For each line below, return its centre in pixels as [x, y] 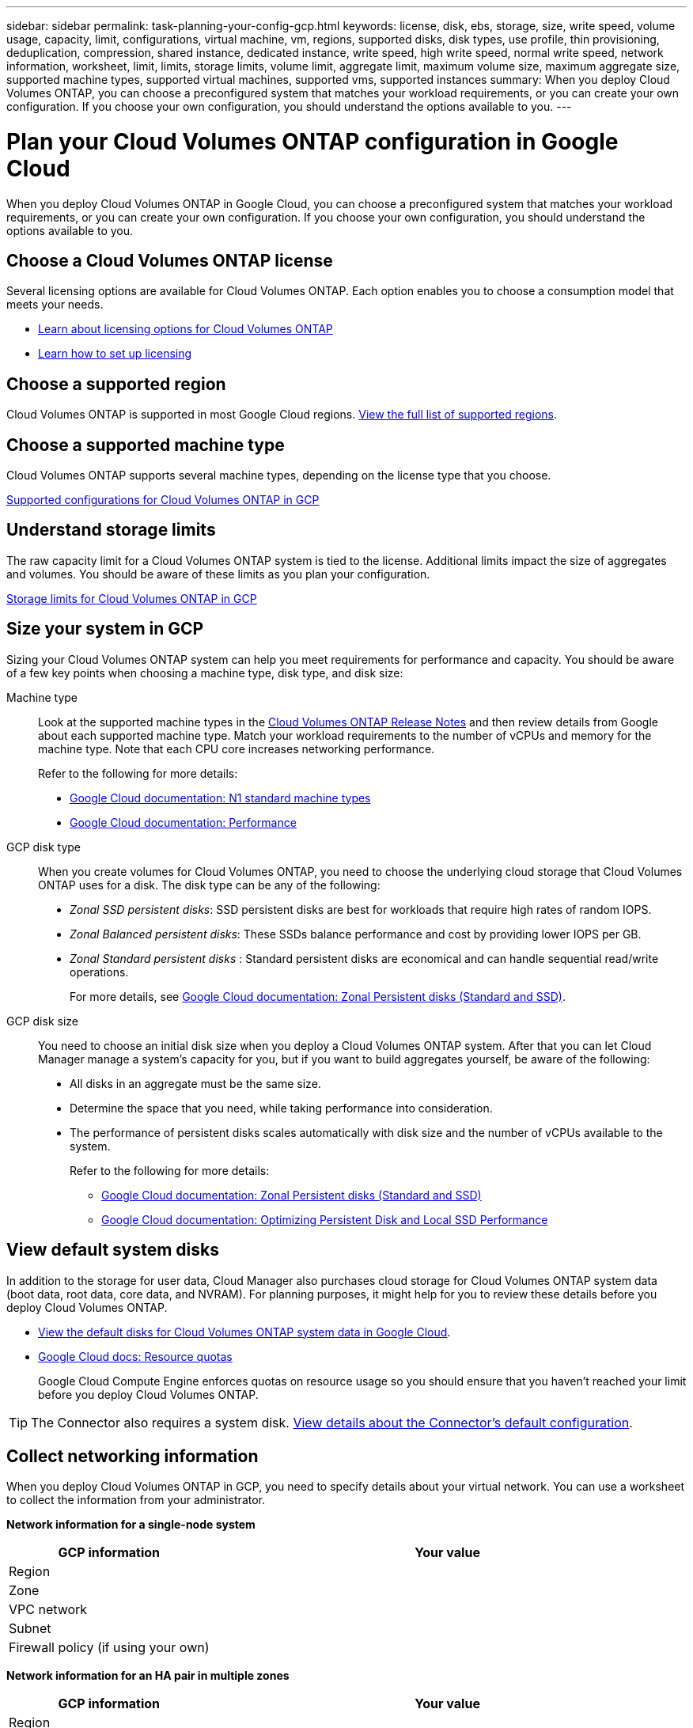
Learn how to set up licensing [115, 354]
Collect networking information [133, 1456]
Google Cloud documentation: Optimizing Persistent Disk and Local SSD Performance [325, 1219]
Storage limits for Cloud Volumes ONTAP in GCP [132, 598]
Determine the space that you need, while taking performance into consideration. [281, 1108]
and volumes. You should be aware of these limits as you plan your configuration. [218, 574]
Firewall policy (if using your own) [109, 1648]
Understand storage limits [111, 530]
